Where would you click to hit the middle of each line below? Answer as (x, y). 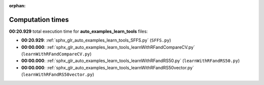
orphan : (17, 6)
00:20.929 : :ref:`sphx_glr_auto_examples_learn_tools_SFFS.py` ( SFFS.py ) (96, 40)
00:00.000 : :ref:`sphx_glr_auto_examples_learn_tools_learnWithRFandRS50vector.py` (108, 67)
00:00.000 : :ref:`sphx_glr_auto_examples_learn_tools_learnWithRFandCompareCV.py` (108, 47)
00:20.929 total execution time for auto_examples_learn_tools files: (78, 31)
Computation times (39, 20)
